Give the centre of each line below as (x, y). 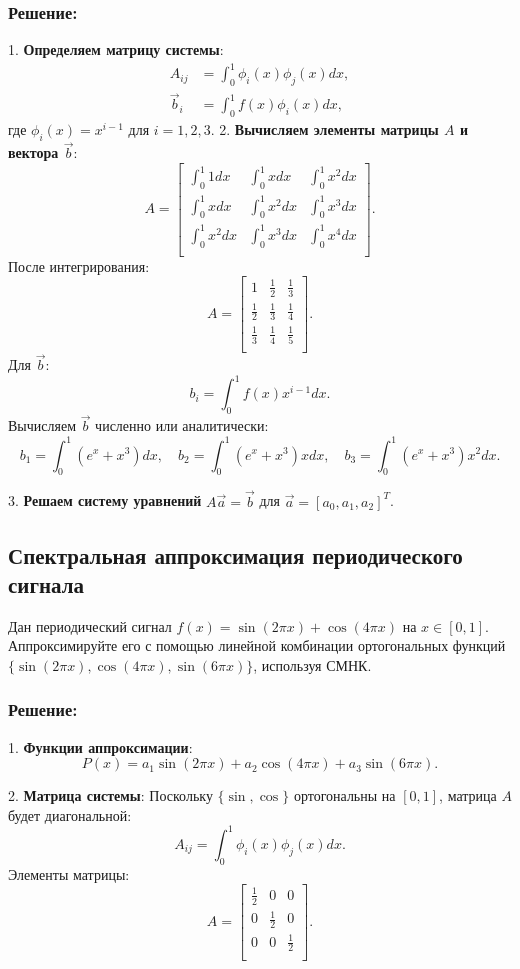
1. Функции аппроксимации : (100, 746)
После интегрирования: (79, 265)
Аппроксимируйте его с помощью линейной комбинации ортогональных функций (257, 645)
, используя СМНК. (312, 664)
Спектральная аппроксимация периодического (235, 554)
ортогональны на (344, 795)
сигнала (46, 583)
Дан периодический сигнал (90, 625)
